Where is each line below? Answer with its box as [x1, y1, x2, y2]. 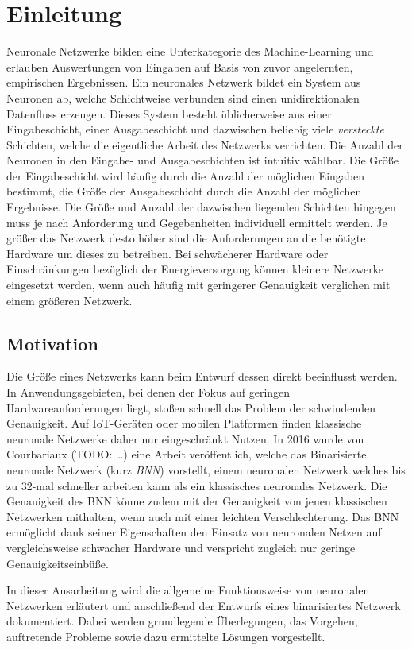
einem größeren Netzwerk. [6, 292, 133, 308]
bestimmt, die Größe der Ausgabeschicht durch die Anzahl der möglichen [6, 183, 362, 199]
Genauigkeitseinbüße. [6, 555, 109, 571]
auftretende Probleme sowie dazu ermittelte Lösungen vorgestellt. [6, 628, 325, 644]
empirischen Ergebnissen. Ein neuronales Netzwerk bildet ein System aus [6, 74, 361, 91]
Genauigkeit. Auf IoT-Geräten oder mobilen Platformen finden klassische [6, 415, 362, 431]
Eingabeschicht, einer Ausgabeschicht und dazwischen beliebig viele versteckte [6, 121, 384, 137]
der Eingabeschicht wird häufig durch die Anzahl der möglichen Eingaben [6, 167, 365, 184]
